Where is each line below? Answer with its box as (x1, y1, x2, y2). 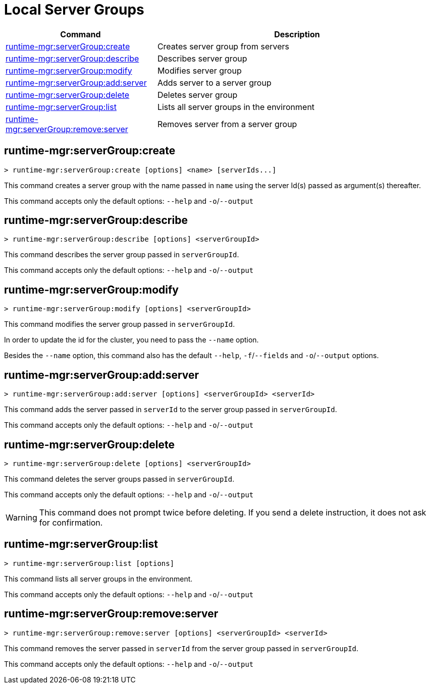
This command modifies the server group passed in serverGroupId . (4, 320, 235, 329)
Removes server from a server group (157, 119, 297, 129)
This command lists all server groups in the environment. (4, 574, 193, 583)
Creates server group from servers (157, 41, 289, 51)
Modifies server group (157, 65, 242, 76)
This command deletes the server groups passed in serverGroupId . (4, 474, 235, 483)
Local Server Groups (4, 1, 144, 18)
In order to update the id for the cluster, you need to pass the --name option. (4, 335, 259, 345)
